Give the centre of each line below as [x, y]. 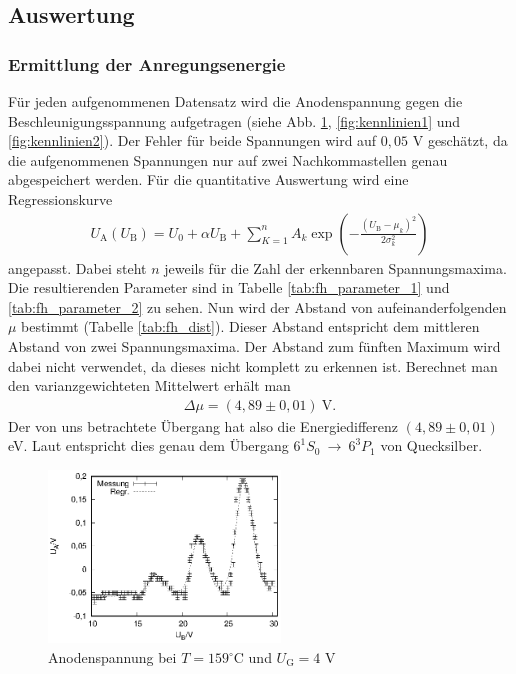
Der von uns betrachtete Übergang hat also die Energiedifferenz [203, 425]
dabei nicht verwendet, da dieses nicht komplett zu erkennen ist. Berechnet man [253, 365]
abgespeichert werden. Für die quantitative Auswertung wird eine [208, 179]
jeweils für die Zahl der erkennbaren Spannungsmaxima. [335, 267]
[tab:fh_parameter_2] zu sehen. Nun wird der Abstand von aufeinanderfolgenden [257, 306]
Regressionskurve [60, 198]
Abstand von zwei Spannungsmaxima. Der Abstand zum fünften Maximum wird [254, 345]
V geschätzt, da [460, 140]
